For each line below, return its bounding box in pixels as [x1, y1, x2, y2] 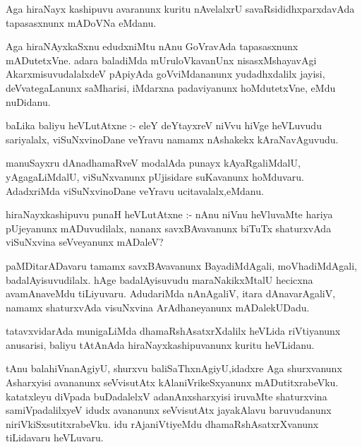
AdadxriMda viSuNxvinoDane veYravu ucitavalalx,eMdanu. [6, 183, 264, 198]
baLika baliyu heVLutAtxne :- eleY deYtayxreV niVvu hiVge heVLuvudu [6, 118, 322, 133]
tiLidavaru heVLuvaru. [6, 430, 104, 445]
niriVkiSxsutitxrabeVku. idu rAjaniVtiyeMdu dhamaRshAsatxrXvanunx [6, 416, 319, 431]
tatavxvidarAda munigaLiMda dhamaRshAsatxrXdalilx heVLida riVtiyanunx [6, 323, 341, 338]
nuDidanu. [6, 94, 51, 109]
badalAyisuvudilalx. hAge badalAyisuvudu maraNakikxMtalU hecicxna [6, 272, 313, 287]
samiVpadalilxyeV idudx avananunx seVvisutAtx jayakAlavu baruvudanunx [6, 403, 332, 417]
